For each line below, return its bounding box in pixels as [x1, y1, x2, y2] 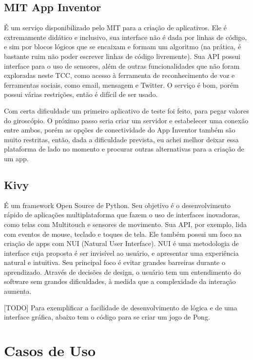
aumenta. [4, 286, 32, 296]
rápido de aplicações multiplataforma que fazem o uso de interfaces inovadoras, [4, 209, 240, 220]
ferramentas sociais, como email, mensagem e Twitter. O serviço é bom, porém [4, 79, 239, 90]
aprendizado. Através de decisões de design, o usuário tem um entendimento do [4, 266, 241, 277]
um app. [4, 153, 29, 163]
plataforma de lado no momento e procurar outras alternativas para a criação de [4, 144, 244, 154]
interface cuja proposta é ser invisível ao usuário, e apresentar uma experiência [4, 247, 239, 258]
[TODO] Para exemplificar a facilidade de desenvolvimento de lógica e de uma [4, 302, 237, 312]
